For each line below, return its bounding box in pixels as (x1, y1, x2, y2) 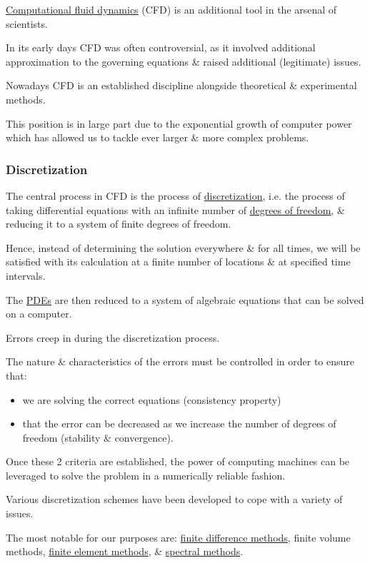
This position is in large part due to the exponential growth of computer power (6, 116, 352, 131)
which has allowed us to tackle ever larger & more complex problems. (6, 130, 309, 145)
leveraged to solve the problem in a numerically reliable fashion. (6, 467, 286, 482)
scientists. (6, 16, 48, 31)
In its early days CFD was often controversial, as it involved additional (6, 40, 316, 55)
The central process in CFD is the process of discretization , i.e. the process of (6, 188, 345, 203)
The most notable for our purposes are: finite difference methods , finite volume (6, 529, 351, 544)
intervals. (6, 268, 46, 283)
